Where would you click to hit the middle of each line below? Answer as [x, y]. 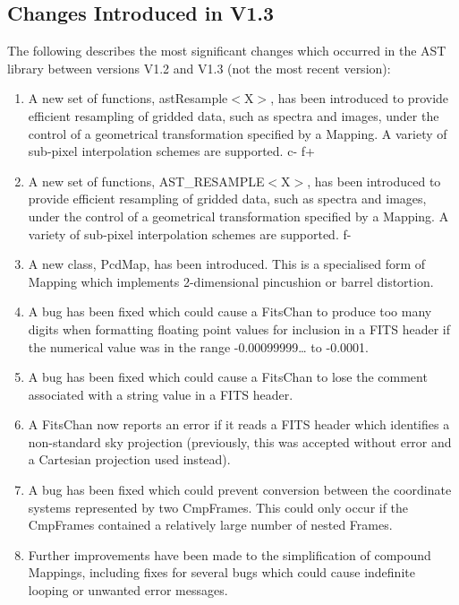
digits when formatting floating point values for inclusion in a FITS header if [239, 328]
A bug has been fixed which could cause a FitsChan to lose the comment [228, 377]
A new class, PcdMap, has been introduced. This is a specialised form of [227, 264]
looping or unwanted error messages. [128, 590]
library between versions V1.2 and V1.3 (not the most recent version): [199, 68]
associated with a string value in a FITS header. [161, 394]
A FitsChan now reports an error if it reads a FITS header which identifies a [239, 424]
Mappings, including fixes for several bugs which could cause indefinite [221, 572]
